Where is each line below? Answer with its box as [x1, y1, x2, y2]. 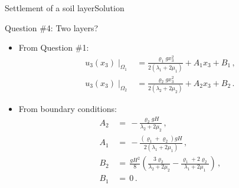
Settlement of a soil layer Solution [5, 2, 125, 14]
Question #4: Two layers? [5, 21, 99, 34]
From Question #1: [18, 41, 89, 54]
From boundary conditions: [18, 103, 117, 115]
